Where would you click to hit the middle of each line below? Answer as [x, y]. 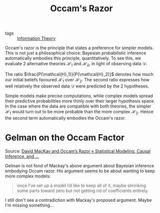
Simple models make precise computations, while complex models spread [79, 96]
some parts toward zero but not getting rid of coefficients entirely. [83, 191]
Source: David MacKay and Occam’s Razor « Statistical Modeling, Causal [78, 151]
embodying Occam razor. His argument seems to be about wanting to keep [80, 171]
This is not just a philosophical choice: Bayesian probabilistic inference [76, 53]
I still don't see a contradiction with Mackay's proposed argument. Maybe [78, 200]
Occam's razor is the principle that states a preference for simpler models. [79, 48]
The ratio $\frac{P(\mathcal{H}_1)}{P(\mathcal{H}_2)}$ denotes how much [79, 74]
